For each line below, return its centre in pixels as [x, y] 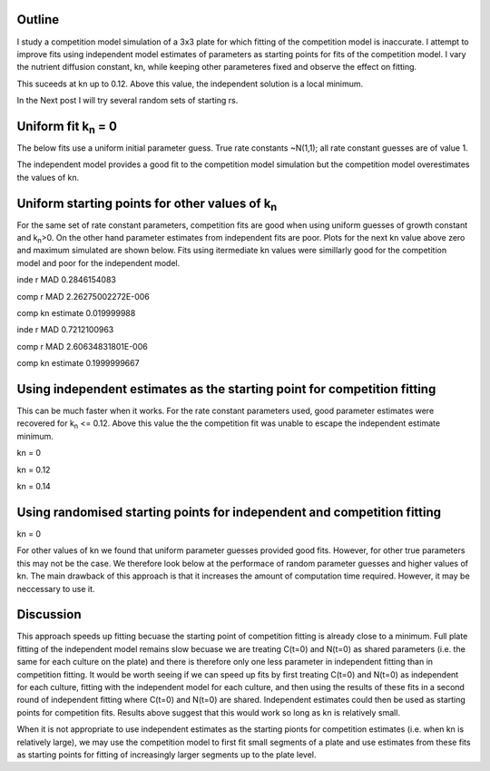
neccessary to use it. [56, 588]
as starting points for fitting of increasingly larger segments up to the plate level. [167, 755]
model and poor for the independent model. [98, 262]
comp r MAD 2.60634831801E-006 [83, 346]
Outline [38, 20]
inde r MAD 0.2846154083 [67, 280]
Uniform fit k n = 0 [67, 127]
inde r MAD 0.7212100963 [65, 330]
